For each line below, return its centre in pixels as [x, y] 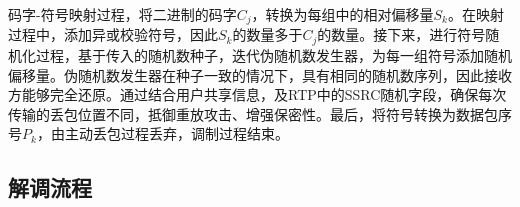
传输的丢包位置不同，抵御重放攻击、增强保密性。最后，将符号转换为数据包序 [260, 113]
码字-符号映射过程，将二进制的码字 [122, 14]
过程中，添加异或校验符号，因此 [113, 34]
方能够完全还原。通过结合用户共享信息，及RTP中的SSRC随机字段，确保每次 [257, 94]
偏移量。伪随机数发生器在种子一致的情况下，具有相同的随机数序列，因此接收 [260, 74]
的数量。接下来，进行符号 [401, 34]
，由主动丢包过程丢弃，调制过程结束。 [162, 133]
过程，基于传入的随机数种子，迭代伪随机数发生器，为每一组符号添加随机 [273, 54]
